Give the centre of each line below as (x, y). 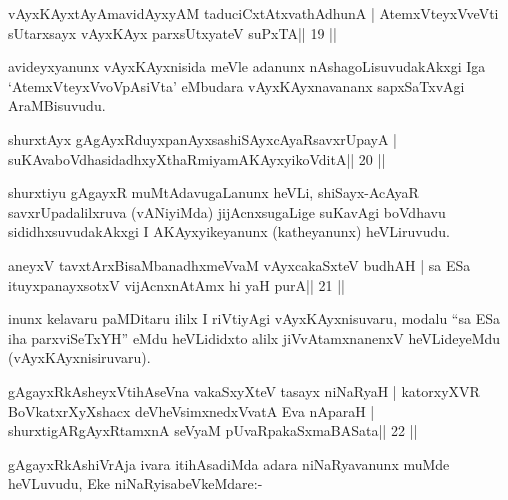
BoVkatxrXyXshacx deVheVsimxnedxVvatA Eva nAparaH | (191, 410)
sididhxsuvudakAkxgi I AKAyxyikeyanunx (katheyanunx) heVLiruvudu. (229, 231)
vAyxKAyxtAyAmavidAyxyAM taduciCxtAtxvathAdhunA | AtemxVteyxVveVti (253, 13)
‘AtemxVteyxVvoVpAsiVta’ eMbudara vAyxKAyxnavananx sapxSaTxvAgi (236, 85)
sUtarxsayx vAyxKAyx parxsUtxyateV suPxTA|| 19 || (172, 32)
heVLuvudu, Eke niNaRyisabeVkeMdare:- (135, 483)
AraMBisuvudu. (57, 105)
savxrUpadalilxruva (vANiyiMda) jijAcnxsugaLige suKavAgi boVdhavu (227, 211)
